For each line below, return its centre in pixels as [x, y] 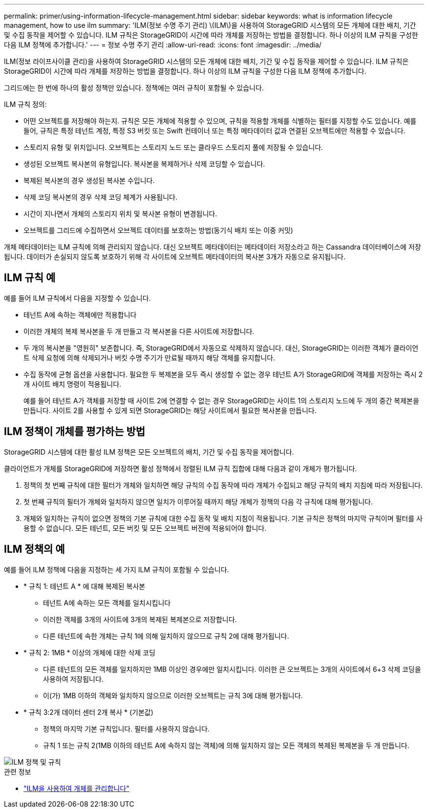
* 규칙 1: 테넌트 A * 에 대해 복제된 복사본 [85, 586]
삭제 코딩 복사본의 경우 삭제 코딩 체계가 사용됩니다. [100, 197]
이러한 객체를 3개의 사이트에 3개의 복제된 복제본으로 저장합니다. [140, 619]
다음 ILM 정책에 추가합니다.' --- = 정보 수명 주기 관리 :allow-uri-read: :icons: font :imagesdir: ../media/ [163, 45]
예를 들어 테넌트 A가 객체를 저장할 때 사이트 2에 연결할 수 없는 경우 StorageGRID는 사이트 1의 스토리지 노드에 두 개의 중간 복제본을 [221, 400]
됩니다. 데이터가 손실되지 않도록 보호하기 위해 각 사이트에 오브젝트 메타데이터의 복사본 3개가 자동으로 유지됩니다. [175, 257]
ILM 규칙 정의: [25, 104]
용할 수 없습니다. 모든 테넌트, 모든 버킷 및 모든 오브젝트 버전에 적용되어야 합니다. [145, 528]
